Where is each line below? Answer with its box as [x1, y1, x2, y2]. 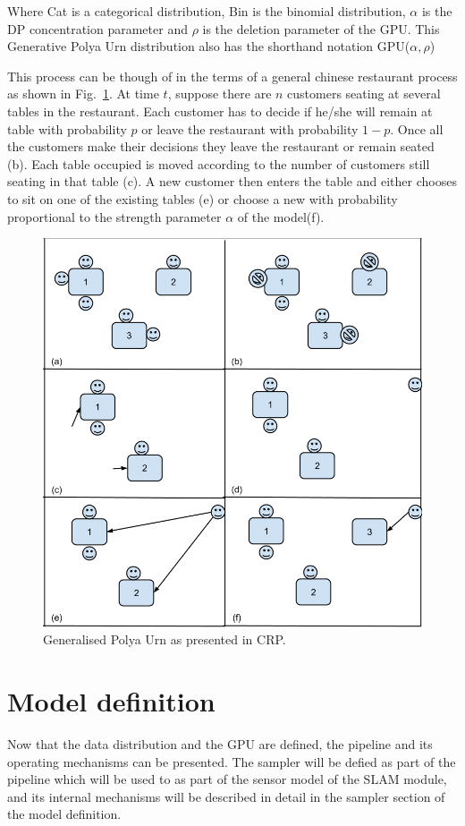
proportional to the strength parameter [7, 207, 222, 226]
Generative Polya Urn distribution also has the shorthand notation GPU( [7, 37, 410, 55]
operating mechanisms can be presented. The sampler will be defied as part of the [7, 752, 456, 771]
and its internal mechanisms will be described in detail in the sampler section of [7, 787, 445, 805]
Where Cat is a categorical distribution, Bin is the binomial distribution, [7, 2, 406, 20]
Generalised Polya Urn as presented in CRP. [43, 630, 286, 649]
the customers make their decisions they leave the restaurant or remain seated [7, 137, 435, 156]
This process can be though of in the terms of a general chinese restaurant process [7, 66, 458, 85]
